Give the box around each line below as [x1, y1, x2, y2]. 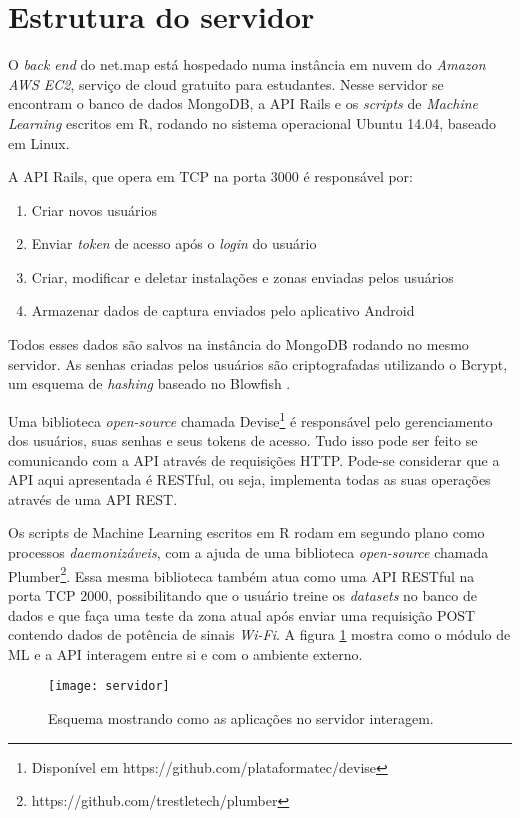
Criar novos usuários [31, 199, 157, 220]
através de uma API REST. [8, 488, 178, 509]
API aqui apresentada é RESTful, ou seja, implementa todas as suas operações [8, 469, 491, 490]
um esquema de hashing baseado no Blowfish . [8, 373, 291, 394]
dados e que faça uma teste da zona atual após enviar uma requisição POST [8, 604, 476, 625]
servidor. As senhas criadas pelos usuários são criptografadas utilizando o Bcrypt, [8, 353, 508, 374]
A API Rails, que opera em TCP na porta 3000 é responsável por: [8, 166, 414, 187]
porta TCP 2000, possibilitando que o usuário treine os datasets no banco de [8, 584, 477, 605]
